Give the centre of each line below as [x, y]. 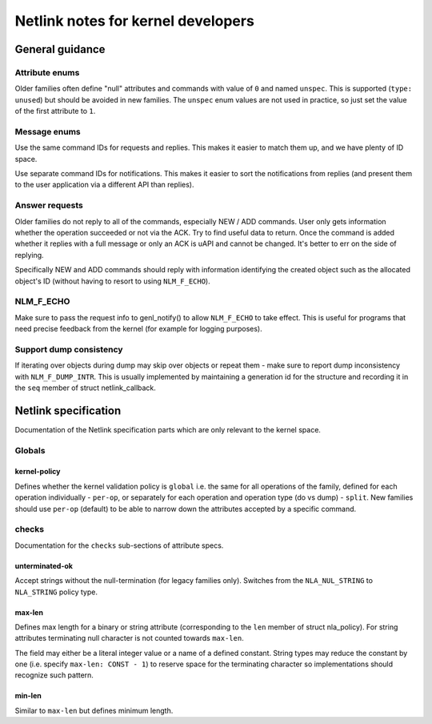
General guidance [60, 49]
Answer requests [49, 206]
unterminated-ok [44, 565]
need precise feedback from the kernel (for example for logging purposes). [139, 329]
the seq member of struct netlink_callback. [85, 388]
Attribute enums [47, 72]
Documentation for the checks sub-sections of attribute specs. [119, 545]
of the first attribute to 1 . [55, 111]
